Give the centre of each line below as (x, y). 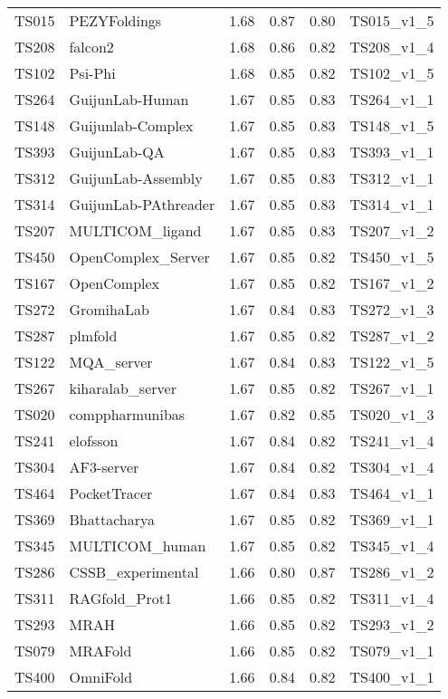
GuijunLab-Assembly (136, 178)
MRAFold (100, 651)
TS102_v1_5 (392, 73)
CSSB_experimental (134, 572)
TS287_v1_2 (392, 335)
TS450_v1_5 (392, 257)
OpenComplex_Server (139, 257)
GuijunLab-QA (117, 152)
